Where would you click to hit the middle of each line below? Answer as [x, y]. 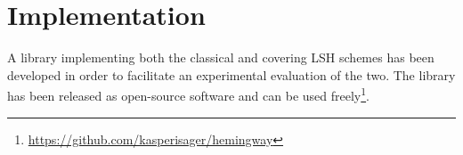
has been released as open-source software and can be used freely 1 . [188, 94]
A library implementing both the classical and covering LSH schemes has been [221, 57]
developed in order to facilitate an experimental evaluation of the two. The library [231, 74]
